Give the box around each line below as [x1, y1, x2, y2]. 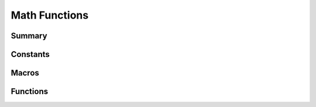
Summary [11, 31, 47, 41]
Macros [11, 68, 39, 78]
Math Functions [11, 9, 89, 22]
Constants [11, 49, 50, 59]
